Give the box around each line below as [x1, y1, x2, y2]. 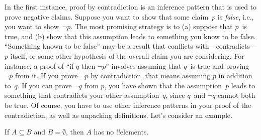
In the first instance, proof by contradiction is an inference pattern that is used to [5, 2, 257, 12]
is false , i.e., [217, 11, 254, 22]
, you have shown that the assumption [104, 80, 222, 90]
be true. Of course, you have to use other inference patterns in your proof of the [5, 99, 251, 110]
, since [165, 90, 185, 100]
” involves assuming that [106, 60, 182, 71]
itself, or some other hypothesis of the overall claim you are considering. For [10, 50, 244, 61]
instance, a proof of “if [5, 60, 74, 71]
